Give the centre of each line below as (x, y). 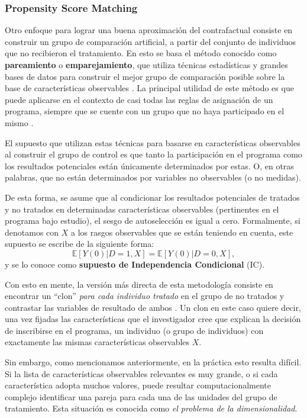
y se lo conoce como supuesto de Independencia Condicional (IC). (135, 264)
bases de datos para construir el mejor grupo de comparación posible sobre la (145, 76)
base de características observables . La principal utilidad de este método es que (149, 88)
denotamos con (32, 232)
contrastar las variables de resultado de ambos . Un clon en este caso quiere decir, (153, 307)
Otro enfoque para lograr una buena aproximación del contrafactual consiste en (149, 30)
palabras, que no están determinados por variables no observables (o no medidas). (153, 177)
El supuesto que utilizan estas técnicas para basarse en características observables (153, 142)
